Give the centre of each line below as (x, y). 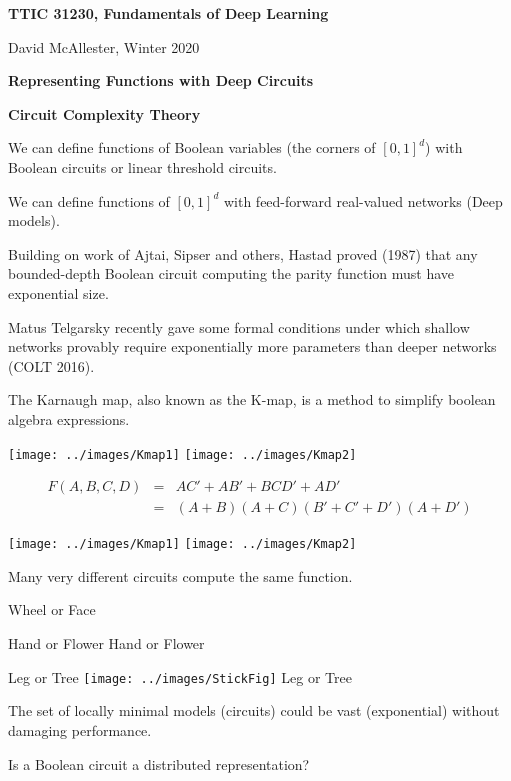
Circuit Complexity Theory (104, 113)
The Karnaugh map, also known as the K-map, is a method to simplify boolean (252, 399)
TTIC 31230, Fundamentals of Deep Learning (168, 13)
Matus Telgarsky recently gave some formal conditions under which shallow (239, 326)
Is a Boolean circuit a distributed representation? (159, 763)
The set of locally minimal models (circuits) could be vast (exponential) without (254, 710)
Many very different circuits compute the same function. (180, 575)
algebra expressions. (69, 418)
